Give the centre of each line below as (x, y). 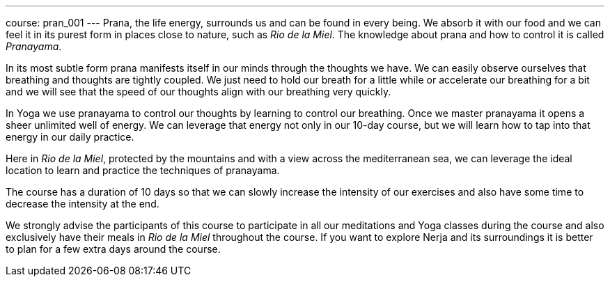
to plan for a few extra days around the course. (113, 249)
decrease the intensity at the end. (83, 204)
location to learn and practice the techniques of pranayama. (143, 170)
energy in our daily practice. (70, 137)
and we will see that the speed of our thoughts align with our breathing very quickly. (198, 92)
